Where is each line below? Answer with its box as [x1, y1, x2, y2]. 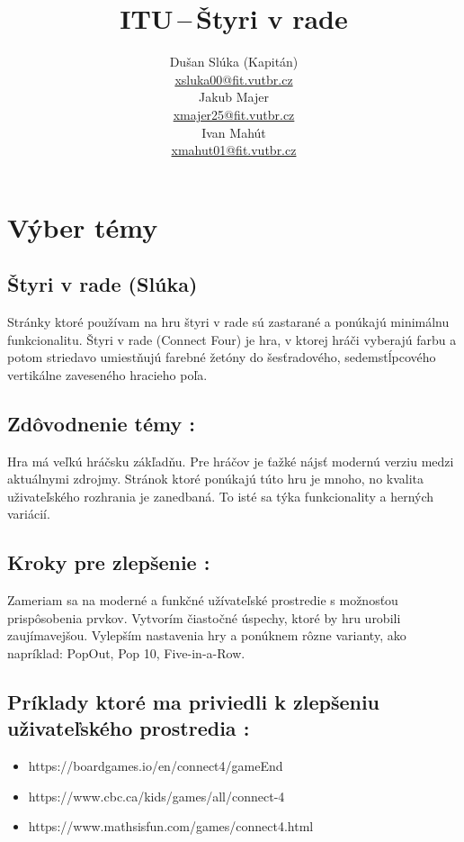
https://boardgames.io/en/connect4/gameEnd [28, 756, 283, 775]
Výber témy [7, 208, 158, 245]
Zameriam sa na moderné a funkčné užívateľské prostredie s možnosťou [7, 591, 398, 610]
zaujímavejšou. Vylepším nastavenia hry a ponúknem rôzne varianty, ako [7, 626, 406, 645]
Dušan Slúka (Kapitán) [169, 52, 299, 71]
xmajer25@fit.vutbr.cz [173, 104, 295, 123]
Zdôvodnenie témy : [7, 409, 195, 437]
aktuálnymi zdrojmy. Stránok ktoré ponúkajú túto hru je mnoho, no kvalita [7, 469, 424, 488]
